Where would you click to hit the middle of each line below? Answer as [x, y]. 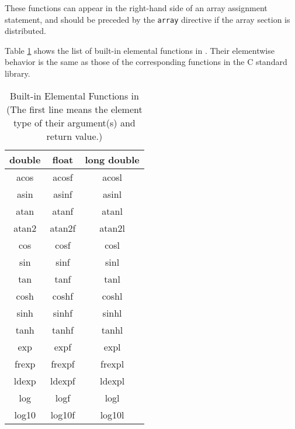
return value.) [74, 136]
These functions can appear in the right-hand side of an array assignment [136, 8]
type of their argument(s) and [74, 122]
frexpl [112, 363]
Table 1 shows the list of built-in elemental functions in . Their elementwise [140, 50]
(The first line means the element [74, 109]
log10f [63, 414]
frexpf [63, 363]
